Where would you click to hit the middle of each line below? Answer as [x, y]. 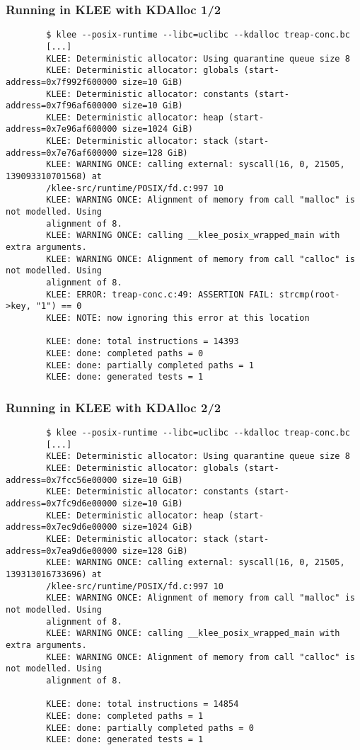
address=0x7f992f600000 [62, 82]
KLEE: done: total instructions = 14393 [143, 342]
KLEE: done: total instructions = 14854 [143, 704]
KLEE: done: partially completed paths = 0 [150, 728]
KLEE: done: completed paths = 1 [125, 716]
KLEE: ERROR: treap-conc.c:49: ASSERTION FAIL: [160, 294]
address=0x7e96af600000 [62, 129]
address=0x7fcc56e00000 [62, 480]
